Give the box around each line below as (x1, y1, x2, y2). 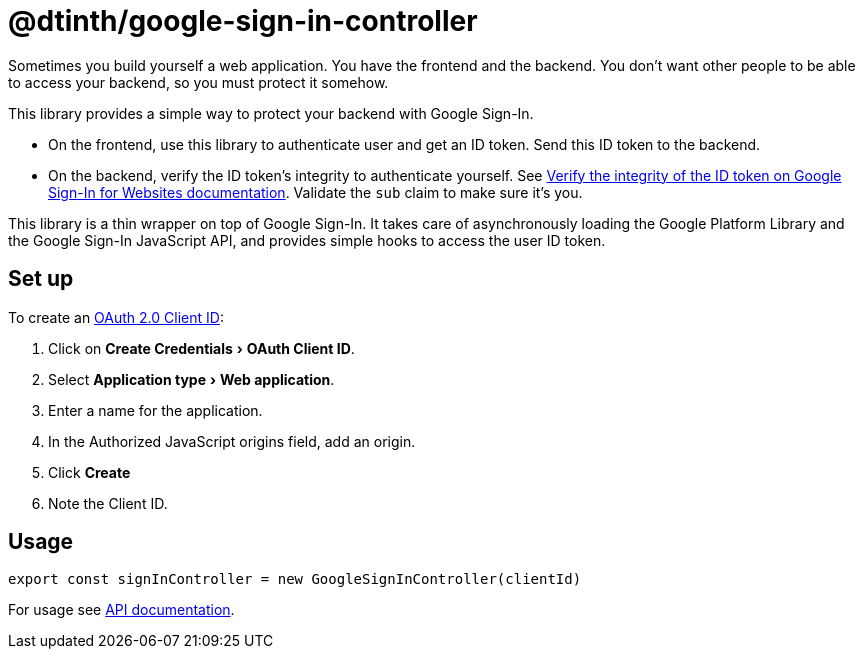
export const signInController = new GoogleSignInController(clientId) (8, 571, 582, 588)
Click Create (48, 463, 131, 481)
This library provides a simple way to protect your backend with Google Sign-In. (8, 104, 534, 122)
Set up (8, 266, 74, 292)
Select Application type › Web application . (48, 370, 335, 388)
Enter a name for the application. (48, 401, 263, 419)
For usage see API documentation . (8, 601, 235, 619)
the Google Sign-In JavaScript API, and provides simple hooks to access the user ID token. (8, 231, 606, 249)
